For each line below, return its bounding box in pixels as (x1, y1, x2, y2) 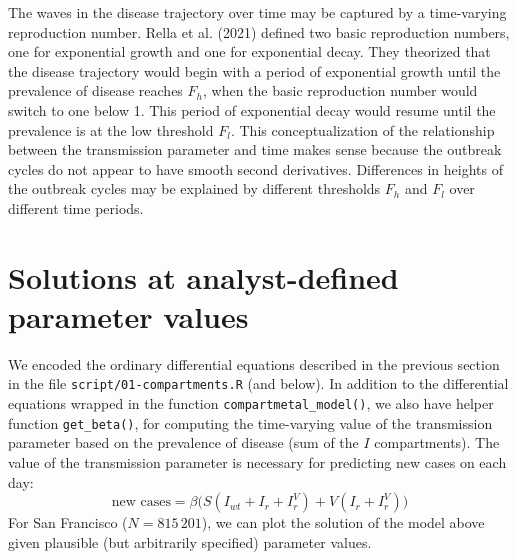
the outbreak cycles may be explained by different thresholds (8, 178, 381, 199)
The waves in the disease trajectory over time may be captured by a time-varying (8, 2, 507, 22)
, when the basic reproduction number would (203, 80, 478, 101)
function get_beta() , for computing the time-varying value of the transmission (8, 412, 493, 433)
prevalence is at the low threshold (8, 119, 214, 140)
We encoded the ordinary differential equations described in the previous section (8, 353, 500, 374)
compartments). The (374, 432, 500, 453)
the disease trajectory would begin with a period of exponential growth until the (8, 60, 501, 81)
